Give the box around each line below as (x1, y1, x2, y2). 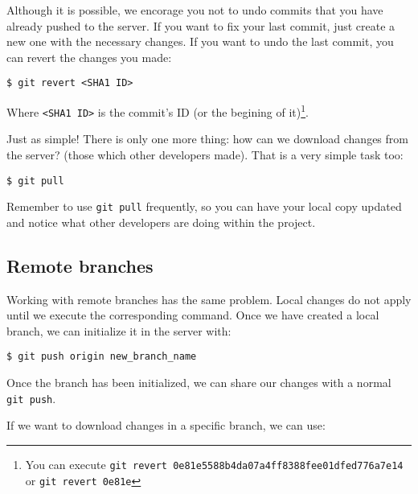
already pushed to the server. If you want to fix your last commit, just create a (6, 17, 395, 34)
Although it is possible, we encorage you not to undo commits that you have (6, 2, 383, 18)
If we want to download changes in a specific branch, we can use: (6, 417, 326, 434)
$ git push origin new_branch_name (6, 351, 197, 363)
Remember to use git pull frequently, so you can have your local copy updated (6, 198, 402, 215)
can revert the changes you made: (6, 48, 172, 65)
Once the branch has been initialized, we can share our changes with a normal (6, 374, 391, 391)
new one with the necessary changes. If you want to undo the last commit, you (6, 33, 394, 50)
